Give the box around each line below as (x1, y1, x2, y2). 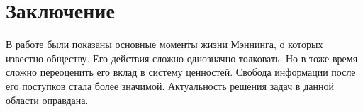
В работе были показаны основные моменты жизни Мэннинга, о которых (6, 37, 323, 52)
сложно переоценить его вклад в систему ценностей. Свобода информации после (6, 65, 356, 79)
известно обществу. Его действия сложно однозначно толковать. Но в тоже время (6, 50, 358, 65)
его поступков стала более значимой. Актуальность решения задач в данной (6, 78, 334, 93)
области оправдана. (6, 92, 89, 107)
